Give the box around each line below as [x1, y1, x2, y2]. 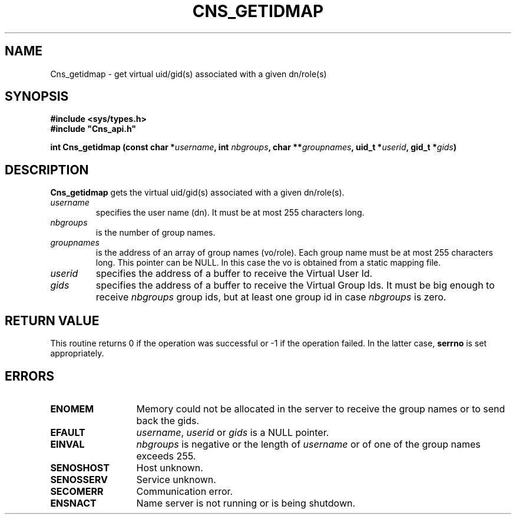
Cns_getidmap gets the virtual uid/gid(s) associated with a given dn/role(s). [50, 187, 345, 198]
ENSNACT [50, 497, 97, 509]
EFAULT [50, 426, 85, 438]
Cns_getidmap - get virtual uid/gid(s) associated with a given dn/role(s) [50, 68, 327, 79]
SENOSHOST [50, 461, 110, 474]
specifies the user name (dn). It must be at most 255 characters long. [95, 207, 365, 218]
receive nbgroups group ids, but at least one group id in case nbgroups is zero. [95, 291, 446, 303]
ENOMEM [50, 402, 94, 415]
